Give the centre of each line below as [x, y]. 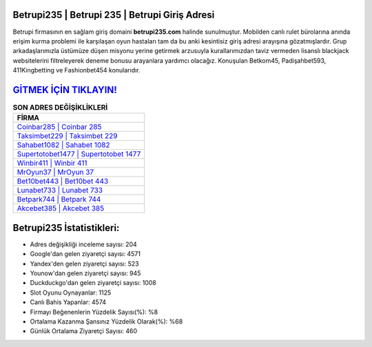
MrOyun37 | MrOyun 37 [55, 172]
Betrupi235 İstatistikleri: [66, 228]
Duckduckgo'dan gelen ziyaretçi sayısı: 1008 [93, 283]
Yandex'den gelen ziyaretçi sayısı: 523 [84, 264]
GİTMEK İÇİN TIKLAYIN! [65, 90]
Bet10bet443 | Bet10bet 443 [63, 181]
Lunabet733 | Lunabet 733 [60, 190]
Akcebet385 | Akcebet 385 [61, 208]
